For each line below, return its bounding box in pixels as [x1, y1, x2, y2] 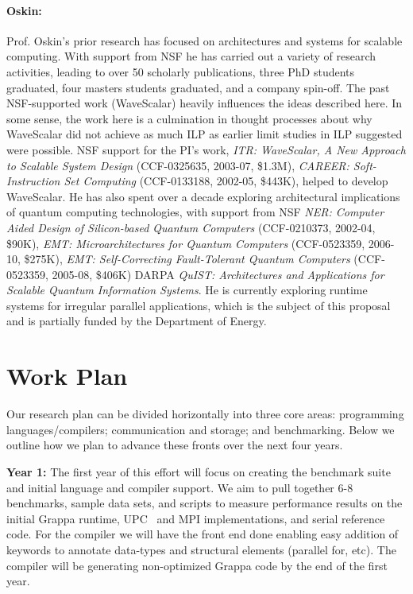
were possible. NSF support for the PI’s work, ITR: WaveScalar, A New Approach [6, 141, 406, 157]
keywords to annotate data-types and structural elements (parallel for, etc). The [6, 541, 396, 557]
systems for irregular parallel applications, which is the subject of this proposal [6, 297, 391, 313]
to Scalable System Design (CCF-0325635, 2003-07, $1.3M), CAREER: [6, 157, 349, 173]
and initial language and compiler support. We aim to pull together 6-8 [6, 479, 353, 495]
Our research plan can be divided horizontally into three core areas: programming [6, 406, 404, 422]
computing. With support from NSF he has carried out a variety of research [6, 48, 376, 64]
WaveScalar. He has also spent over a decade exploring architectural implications [6, 188, 400, 204]
